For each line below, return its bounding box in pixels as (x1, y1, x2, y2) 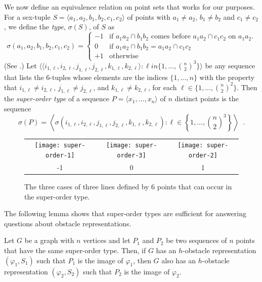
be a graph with (24, 235, 74, 246)
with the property (199, 71, 255, 82)
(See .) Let (4, 60, 37, 70)
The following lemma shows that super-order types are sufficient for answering (4, 208, 246, 219)
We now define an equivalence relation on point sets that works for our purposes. (4, 2, 255, 12)
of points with (127, 11, 170, 22)
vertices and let (83, 235, 130, 246)
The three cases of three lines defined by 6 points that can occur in (24, 181, 232, 192)
